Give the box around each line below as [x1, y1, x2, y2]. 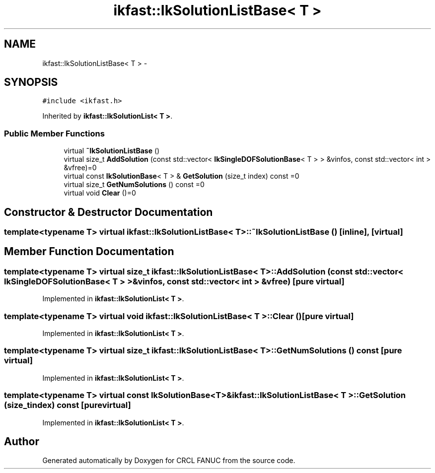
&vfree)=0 [64, 163, 97, 172]
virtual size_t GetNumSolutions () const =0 [64, 180, 205, 189]
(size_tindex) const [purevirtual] [4, 400, 131, 410]
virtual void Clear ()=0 [64, 189, 136, 198]
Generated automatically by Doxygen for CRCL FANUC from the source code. [42, 456, 295, 465]
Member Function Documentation [4, 245, 174, 258]
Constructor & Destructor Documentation [4, 205, 213, 218]
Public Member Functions [4, 128, 105, 138]
